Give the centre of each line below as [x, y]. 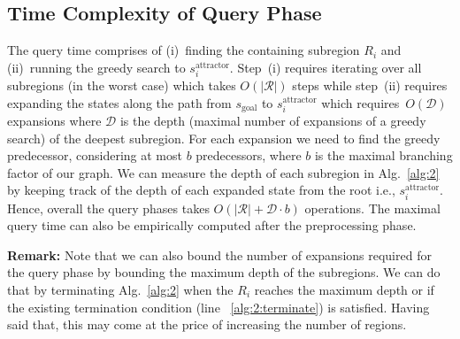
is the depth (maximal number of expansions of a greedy [273, 120]
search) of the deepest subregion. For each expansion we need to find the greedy [224, 138]
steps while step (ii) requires [370, 85]
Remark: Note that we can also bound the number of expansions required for [219, 254]
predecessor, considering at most [95, 155]
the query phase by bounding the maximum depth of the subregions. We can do [224, 272]
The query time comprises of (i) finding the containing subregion [184, 50]
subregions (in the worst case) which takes [122, 85]
